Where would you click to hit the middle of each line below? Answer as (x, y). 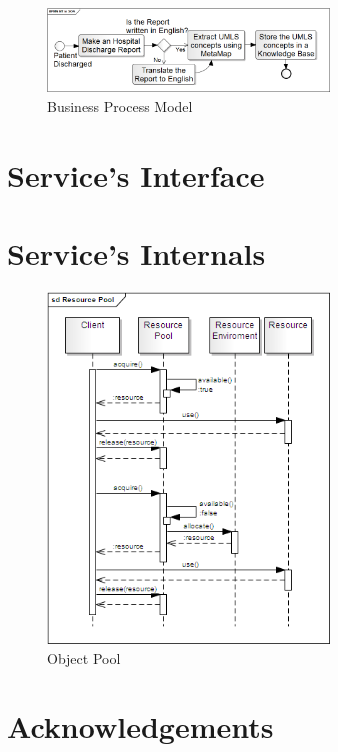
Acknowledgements (140, 726)
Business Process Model (120, 105)
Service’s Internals (136, 252)
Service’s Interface (136, 174)
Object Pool (84, 657)
